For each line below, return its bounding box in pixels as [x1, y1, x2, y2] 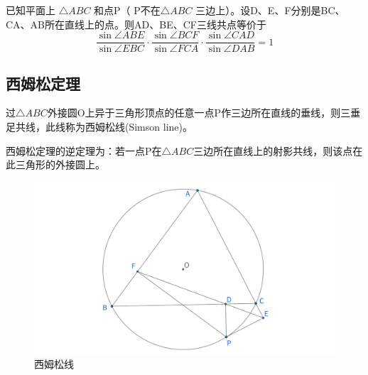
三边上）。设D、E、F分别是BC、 [195, 3, 345, 17]
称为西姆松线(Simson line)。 [65, 119, 193, 134]
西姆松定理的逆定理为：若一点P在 [6, 143, 162, 158]
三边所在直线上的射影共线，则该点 [193, 143, 353, 158]
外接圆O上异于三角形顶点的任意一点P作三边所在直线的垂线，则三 [47, 105, 351, 120]
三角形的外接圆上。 [15, 157, 105, 172]
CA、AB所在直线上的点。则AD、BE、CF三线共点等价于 [6, 16, 266, 31]
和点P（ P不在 [94, 3, 161, 17]
